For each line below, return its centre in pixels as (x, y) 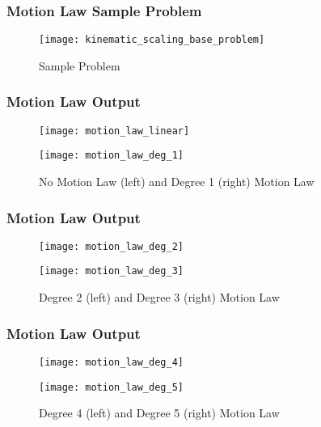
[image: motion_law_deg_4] (111, 362)
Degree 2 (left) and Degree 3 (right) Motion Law (159, 297)
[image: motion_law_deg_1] (111, 156)
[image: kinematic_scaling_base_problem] (152, 40)
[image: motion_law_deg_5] (111, 387)
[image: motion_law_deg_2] (111, 246)
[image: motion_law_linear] (114, 131)
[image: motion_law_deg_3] (111, 271)
